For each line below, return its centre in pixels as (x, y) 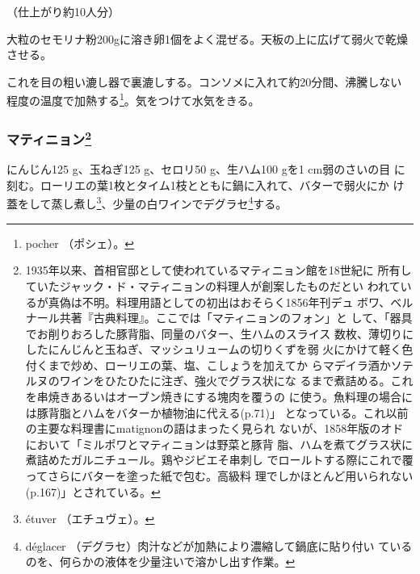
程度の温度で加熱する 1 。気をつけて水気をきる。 (133, 99)
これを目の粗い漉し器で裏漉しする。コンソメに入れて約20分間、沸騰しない (204, 81)
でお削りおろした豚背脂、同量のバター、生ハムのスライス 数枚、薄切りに (219, 333)
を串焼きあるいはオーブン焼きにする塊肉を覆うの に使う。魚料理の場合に (219, 397)
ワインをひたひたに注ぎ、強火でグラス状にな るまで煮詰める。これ (236, 381)
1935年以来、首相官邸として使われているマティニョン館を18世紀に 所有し (218, 270)
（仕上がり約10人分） (63, 11)
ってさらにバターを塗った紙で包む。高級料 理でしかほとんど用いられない (219, 476)
